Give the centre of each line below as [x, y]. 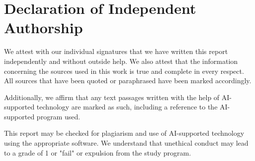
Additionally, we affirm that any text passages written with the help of [112, 97]
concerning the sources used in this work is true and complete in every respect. [124, 71]
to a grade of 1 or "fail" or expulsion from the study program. [98, 152]
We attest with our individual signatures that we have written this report [116, 51]
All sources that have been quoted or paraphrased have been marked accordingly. [128, 80]
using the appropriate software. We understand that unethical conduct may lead [126, 143]
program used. [58, 116]
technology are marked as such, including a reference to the [127, 107]
